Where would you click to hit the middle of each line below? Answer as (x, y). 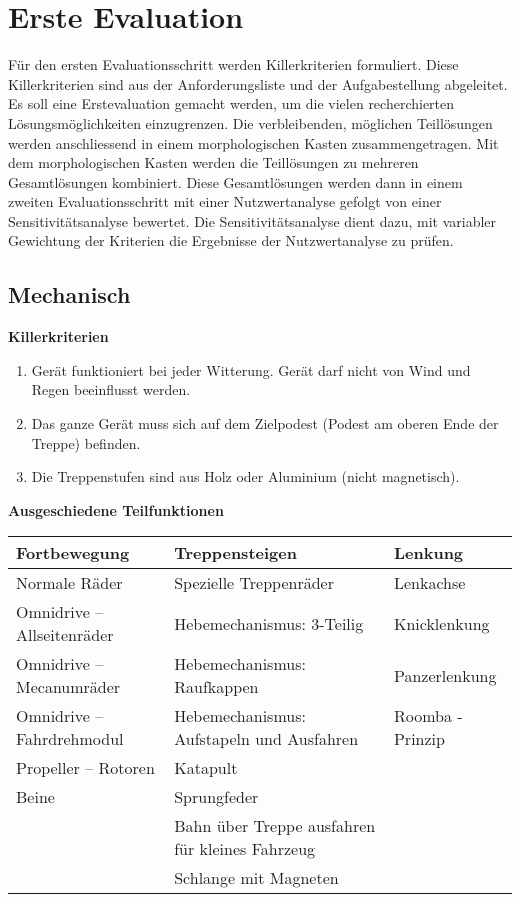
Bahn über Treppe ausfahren (275, 826)
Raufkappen (216, 687)
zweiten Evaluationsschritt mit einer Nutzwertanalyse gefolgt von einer (225, 201)
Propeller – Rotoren (85, 768)
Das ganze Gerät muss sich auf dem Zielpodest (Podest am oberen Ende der (265, 423)
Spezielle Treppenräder (254, 583)
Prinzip (419, 739)
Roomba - (428, 716)
